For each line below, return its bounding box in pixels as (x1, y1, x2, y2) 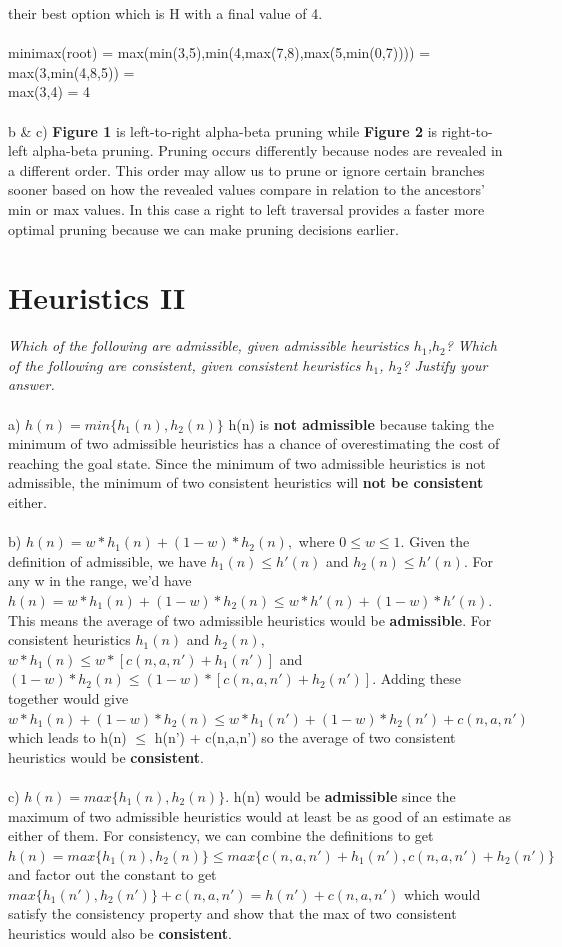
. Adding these (372, 668, 461, 689)
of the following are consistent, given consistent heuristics (8, 354, 361, 375)
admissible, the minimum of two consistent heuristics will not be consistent (8, 472, 484, 493)
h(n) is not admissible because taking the (228, 413, 494, 434)
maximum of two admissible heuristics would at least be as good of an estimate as (8, 805, 512, 826)
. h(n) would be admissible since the (225, 785, 456, 806)
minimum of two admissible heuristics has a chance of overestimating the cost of (8, 433, 500, 454)
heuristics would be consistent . (8, 746, 204, 767)
